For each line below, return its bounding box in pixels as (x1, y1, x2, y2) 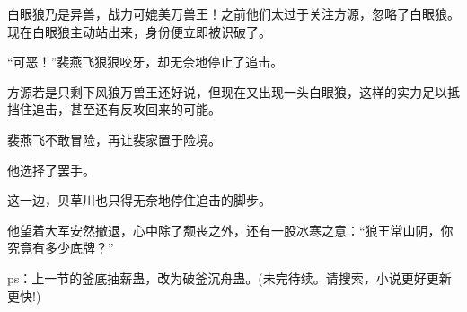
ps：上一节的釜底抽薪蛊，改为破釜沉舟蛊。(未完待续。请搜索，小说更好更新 (7, 268, 452, 287)
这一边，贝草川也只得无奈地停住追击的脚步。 (7, 191, 271, 209)
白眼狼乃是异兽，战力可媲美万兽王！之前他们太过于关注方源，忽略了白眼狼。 (7, 4, 460, 22)
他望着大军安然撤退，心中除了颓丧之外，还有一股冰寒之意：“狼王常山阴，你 (7, 220, 454, 239)
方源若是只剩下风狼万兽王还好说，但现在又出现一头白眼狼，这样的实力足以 (7, 82, 447, 101)
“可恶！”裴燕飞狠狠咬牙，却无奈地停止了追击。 (7, 52, 284, 71)
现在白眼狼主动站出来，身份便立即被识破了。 (7, 22, 271, 40)
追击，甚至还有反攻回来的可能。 (31, 100, 221, 119)
